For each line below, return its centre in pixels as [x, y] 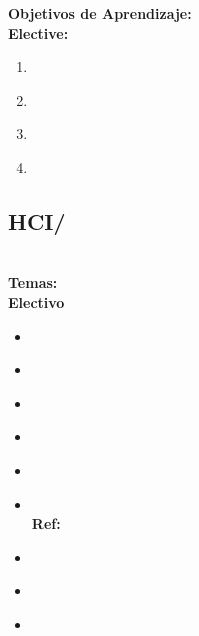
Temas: [33, 282]
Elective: [38, 32]
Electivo [36, 301]
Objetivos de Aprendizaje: [100, 13]
